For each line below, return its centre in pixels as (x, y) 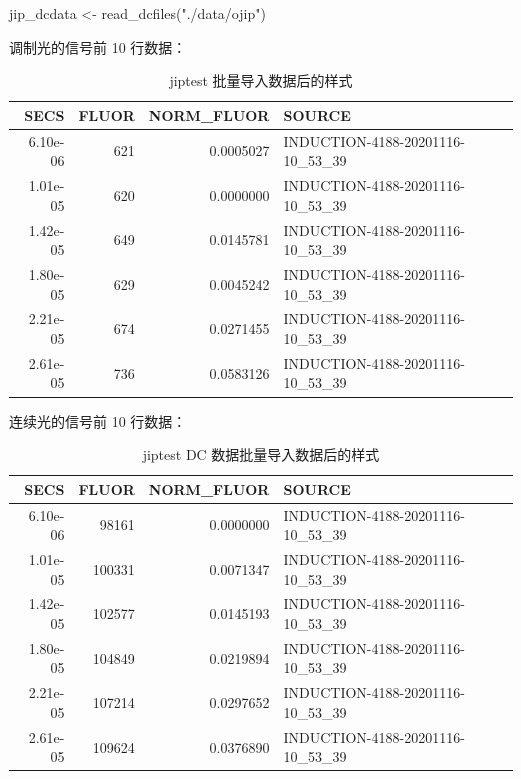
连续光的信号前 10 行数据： (98, 420)
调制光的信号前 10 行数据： (98, 46)
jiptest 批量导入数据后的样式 (261, 80)
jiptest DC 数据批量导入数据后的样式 (261, 454)
